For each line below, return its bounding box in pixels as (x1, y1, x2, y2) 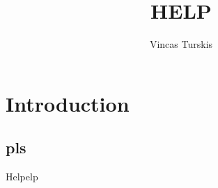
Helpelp (6, 169, 38, 184)
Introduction (6, 89, 130, 117)
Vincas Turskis (149, 37, 213, 51)
